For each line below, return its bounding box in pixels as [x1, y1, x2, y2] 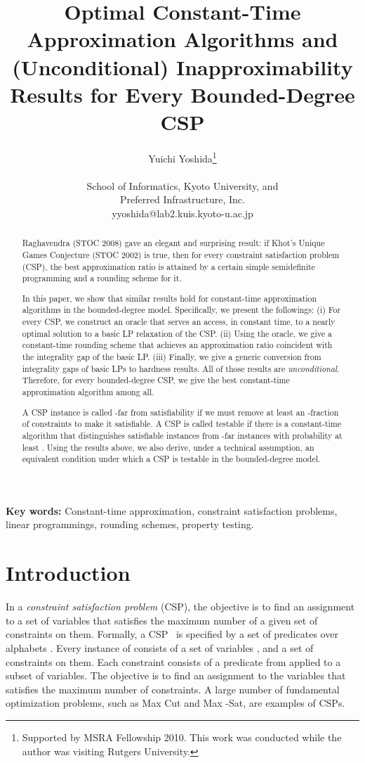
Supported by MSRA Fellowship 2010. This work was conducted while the [22, 729, 342, 744]
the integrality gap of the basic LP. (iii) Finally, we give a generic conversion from [22, 351, 321, 363]
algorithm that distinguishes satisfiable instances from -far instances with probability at [22, 429, 343, 441]
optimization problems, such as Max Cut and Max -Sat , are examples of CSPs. [6, 695, 345, 710]
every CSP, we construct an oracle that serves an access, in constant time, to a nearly [22, 316, 336, 328]
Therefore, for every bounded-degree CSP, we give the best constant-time [22, 374, 290, 386]
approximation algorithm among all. [22, 386, 154, 398]
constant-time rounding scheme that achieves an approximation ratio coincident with [22, 339, 333, 351]
